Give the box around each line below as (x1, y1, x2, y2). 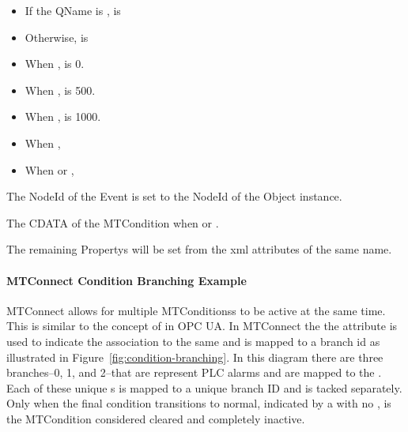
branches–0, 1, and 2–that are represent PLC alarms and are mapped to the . (6, 364, 382, 381)
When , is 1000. (25, 108, 101, 125)
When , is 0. (25, 55, 85, 72)
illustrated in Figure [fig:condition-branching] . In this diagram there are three (6, 348, 383, 365)
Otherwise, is (25, 28, 89, 45)
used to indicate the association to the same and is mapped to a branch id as (6, 332, 380, 349)
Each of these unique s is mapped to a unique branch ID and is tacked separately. (6, 379, 402, 396)
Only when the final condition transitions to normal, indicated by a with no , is (6, 395, 391, 411)
